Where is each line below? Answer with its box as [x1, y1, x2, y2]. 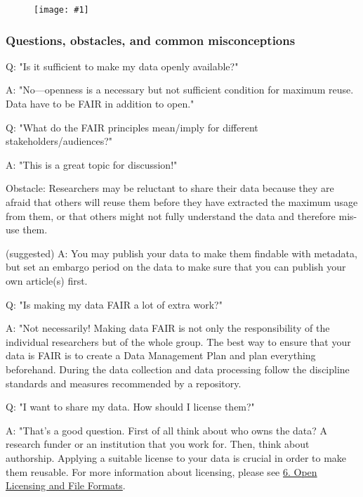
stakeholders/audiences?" [6, 134, 113, 148]
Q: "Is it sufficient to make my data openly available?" [6, 58, 239, 73]
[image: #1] [34, 5, 89, 15]
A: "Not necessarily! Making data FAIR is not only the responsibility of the [6, 321, 330, 335]
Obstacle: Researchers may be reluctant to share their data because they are [6, 181, 334, 195]
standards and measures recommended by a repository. [6, 375, 242, 390]
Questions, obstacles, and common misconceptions [6, 31, 296, 49]
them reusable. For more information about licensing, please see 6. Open [6, 464, 317, 479]
